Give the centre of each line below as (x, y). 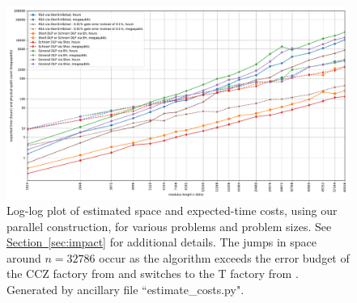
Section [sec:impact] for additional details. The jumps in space (162, 242)
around (24, 257)
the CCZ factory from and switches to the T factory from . (153, 274)
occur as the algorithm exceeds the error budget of (224, 257)
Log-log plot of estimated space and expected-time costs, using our (172, 210)
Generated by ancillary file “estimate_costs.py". (125, 290)
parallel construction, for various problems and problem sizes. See (169, 226)
